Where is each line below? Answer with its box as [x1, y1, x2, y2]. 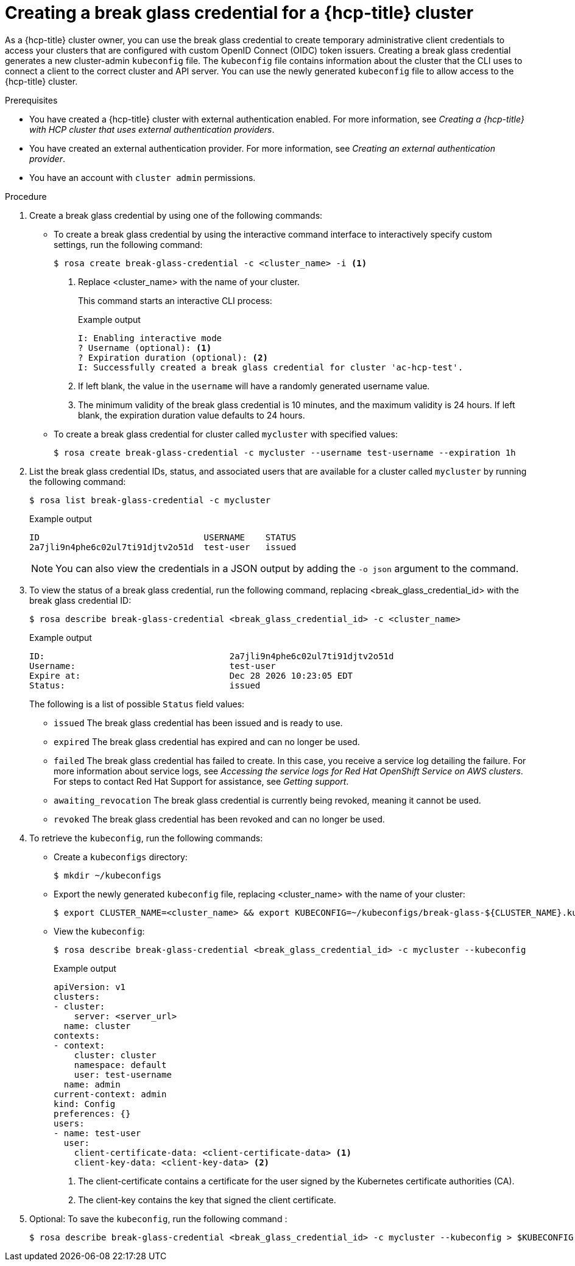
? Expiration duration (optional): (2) [78, 352, 268, 362]
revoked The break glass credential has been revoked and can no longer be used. [54, 813, 385, 824]
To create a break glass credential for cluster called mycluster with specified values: [54, 428, 398, 439]
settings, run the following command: [54, 239, 203, 250]
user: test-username [74, 1069, 172, 1080]
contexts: [54, 1030, 100, 1041]
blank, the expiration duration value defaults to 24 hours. [78, 409, 305, 420]
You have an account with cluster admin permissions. [29, 172, 256, 183]
